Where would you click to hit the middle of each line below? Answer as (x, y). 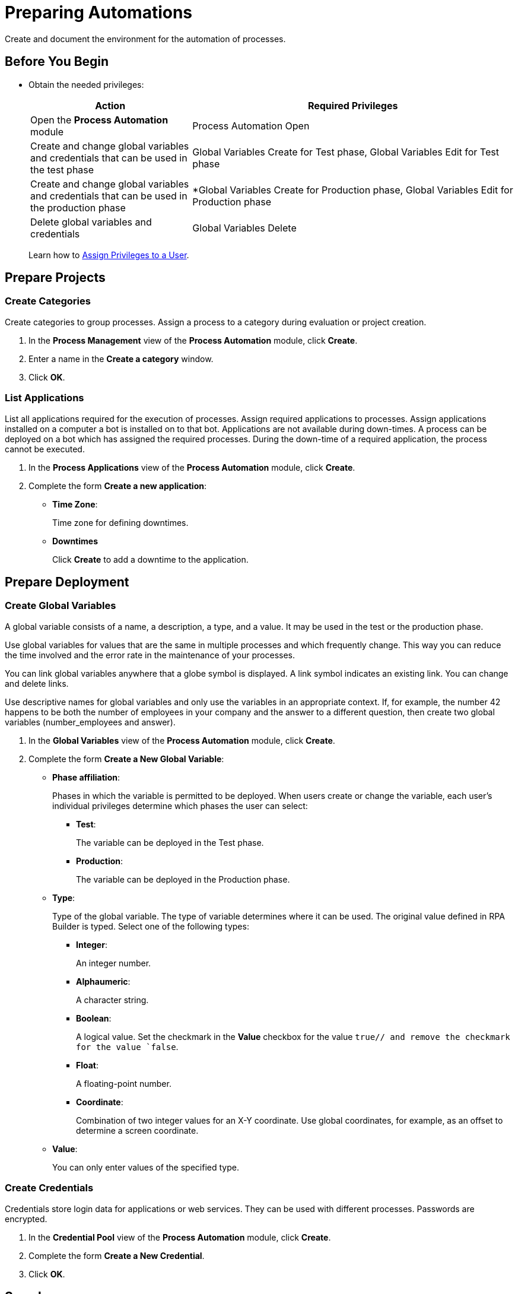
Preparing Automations (99, 12)
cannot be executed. (45, 449)
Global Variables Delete (244, 228)
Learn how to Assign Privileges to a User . (109, 255)
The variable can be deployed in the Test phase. (170, 842)
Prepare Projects (55, 278)
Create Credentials (49, 1188)
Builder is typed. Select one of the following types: (151, 926)
